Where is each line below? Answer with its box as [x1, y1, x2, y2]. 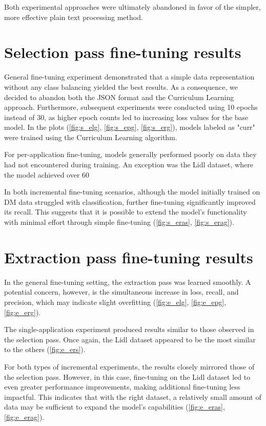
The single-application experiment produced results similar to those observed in [4, 324, 254, 335]
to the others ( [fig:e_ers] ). [4, 344, 86, 355]
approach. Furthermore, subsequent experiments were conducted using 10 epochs [4, 102, 258, 112]
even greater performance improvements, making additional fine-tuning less [4, 381, 240, 392]
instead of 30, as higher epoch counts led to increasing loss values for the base [4, 111, 249, 122]
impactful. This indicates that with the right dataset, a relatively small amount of [4, 391, 261, 402]
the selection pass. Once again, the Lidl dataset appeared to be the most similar [4, 334, 256, 344]
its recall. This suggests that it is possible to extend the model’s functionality [4, 206, 247, 217]
